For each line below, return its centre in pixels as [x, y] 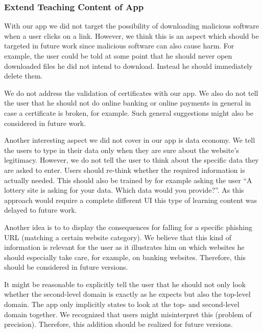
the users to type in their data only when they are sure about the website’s [122, 150]
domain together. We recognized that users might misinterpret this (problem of [128, 314]
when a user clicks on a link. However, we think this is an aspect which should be [131, 35]
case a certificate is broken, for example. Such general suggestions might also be [129, 112]
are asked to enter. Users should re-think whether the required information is [125, 170]
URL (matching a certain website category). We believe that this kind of [118, 237]
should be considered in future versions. [66, 267]
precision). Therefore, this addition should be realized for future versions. [118, 324]
